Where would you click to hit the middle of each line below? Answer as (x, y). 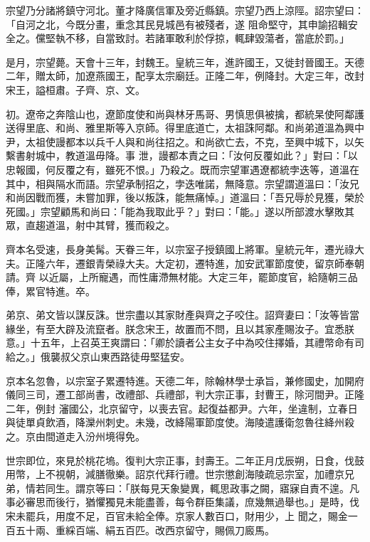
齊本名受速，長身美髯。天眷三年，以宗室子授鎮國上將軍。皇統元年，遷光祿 (180, 249)
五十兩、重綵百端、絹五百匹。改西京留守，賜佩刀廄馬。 (145, 530)
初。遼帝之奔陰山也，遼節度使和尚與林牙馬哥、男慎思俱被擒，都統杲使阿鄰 (180, 113)
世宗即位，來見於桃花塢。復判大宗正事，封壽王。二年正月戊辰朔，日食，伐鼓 (185, 460)
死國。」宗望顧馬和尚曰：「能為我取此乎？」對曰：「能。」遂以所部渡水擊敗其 (180, 211)
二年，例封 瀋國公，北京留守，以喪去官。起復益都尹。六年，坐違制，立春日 (182, 408)
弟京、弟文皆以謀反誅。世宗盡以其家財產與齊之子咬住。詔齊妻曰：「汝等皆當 (183, 315)
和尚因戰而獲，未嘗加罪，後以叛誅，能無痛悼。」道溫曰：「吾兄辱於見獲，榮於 (185, 197)
